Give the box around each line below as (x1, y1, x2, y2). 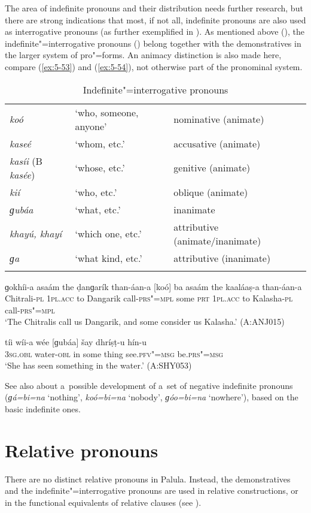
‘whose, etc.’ (75, 161, 125, 175)
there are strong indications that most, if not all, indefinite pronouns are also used (5, 13, 306, 26)
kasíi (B (10, 153, 42, 168)
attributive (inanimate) (173, 251, 271, 265)
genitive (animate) (173, 161, 251, 175)
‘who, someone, (75, 105, 139, 119)
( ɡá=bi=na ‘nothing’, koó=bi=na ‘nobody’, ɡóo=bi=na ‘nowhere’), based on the (5, 391, 298, 403)
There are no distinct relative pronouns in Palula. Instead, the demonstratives (5, 472, 291, 485)
